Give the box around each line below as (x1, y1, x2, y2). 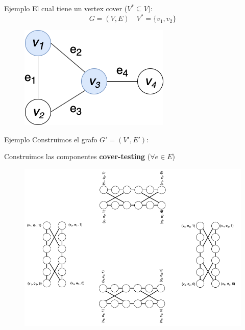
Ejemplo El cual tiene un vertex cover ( (4, 3, 128, 13)
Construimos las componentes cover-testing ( (4, 151, 151, 162)
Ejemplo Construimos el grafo (4, 134, 97, 144)
